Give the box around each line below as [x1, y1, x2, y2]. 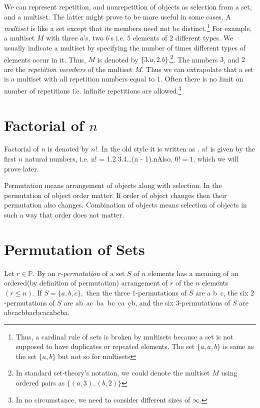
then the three [86, 287, 130, 297]
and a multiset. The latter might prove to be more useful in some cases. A [4, 11, 231, 21]
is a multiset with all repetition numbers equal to [4, 73, 155, 84]
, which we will [193, 153, 239, 164]
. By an [32, 267, 55, 278]
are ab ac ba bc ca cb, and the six [63, 297, 174, 307]
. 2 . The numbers [168, 52, 218, 64]
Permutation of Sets [4, 238, 145, 259]
